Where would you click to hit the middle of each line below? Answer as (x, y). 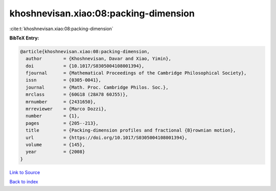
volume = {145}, (55, 145)
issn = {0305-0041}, (64, 80)
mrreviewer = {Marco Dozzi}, (66, 109)
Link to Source (25, 172)
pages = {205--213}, (62, 123)
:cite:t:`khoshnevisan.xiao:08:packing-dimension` (61, 29)
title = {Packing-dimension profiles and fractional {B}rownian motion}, (131, 130)
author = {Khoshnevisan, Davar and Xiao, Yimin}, (98, 59)
